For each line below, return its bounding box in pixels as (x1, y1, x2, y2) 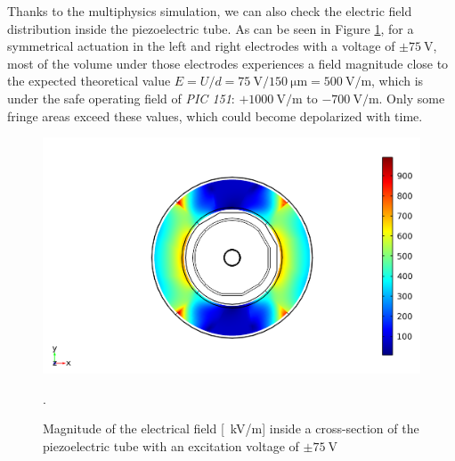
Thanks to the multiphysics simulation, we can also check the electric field (7, 2, 412, 20)
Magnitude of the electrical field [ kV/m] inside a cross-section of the (43, 419, 419, 438)
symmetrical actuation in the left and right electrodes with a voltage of (7, 37, 395, 55)
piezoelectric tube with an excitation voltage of (43, 436, 299, 455)
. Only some (378, 88, 445, 107)
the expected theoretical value (7, 71, 171, 90)
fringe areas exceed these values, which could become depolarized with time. (7, 106, 423, 125)
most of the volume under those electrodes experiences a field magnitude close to (7, 54, 449, 72)
